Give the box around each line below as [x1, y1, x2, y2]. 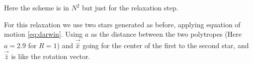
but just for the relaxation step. [82, 2, 178, 12]
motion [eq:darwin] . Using [4, 29, 83, 39]
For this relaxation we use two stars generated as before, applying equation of [4, 19, 241, 29]
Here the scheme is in [4, 2, 69, 12]
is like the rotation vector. [11, 51, 90, 62]
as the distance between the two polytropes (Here [90, 29, 242, 39]
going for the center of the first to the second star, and [83, 40, 249, 51]
